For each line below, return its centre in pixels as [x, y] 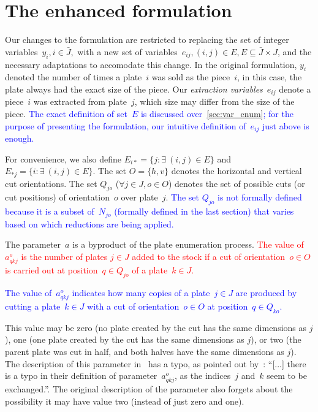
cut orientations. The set [51, 183]
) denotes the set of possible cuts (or [237, 183]
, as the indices [203, 376]
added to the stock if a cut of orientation [209, 256]
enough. [20, 138]
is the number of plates [64, 256]
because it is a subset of [50, 211]
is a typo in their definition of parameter [81, 376]
